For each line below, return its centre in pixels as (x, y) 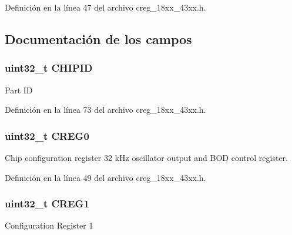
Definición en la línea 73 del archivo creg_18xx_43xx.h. (105, 110)
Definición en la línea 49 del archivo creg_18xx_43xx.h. (105, 177)
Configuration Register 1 (49, 225)
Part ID (19, 90)
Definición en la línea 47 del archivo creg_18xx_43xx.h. (105, 7)
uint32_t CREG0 (47, 135)
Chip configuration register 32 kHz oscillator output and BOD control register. (146, 157)
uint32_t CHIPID (49, 68)
